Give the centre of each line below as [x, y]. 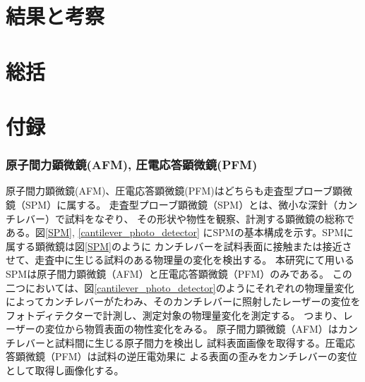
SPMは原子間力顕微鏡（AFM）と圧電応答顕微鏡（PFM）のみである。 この [179, 273]
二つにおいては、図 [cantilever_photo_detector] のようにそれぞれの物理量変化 [180, 287]
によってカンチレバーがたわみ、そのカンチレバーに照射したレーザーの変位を [183, 301]
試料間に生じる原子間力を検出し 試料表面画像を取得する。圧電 [200, 342]
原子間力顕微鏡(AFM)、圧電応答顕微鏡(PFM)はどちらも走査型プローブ [169, 191]
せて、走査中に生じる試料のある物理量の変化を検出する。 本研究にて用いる [180, 260]
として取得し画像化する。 [65, 370]
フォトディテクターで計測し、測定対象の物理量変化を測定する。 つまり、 [174, 315]
